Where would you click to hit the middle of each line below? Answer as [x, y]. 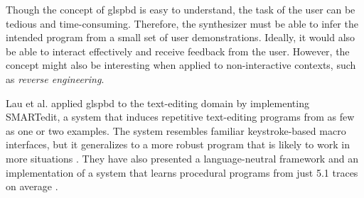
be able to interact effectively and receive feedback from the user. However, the [178, 51]
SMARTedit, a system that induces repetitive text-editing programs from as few [180, 117]
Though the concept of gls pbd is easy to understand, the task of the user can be [181, 9]
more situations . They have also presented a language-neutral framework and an [182, 158]
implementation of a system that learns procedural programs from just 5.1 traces [182, 172]
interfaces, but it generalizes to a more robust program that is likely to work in [178, 144]
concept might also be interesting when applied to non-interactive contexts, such [181, 65]
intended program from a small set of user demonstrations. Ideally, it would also [181, 37]
